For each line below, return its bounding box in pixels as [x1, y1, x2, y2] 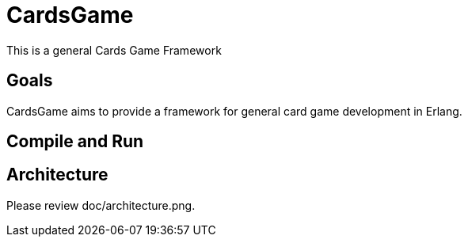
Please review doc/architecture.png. [6, 198, 196, 212]
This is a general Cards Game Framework [6, 43, 222, 57]
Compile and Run [6, 131, 144, 152]
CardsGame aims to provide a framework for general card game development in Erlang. [6, 104, 462, 118]
